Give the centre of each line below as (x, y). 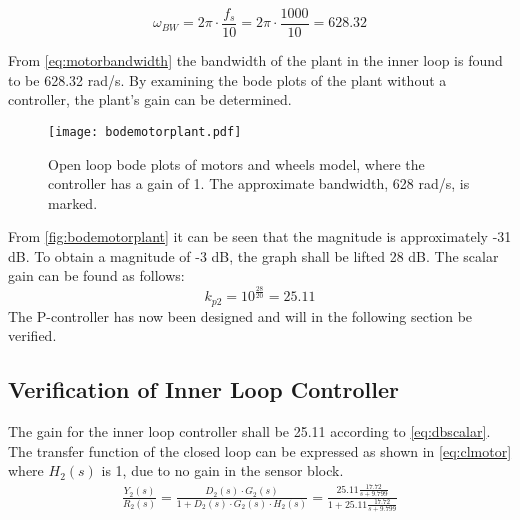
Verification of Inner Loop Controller (203, 389)
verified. (32, 335)
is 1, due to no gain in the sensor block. (222, 470)
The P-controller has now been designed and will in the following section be (240, 315)
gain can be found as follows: (96, 275)
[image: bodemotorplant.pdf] (145, 131)
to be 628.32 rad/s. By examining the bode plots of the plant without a (227, 79)
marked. (73, 202)
